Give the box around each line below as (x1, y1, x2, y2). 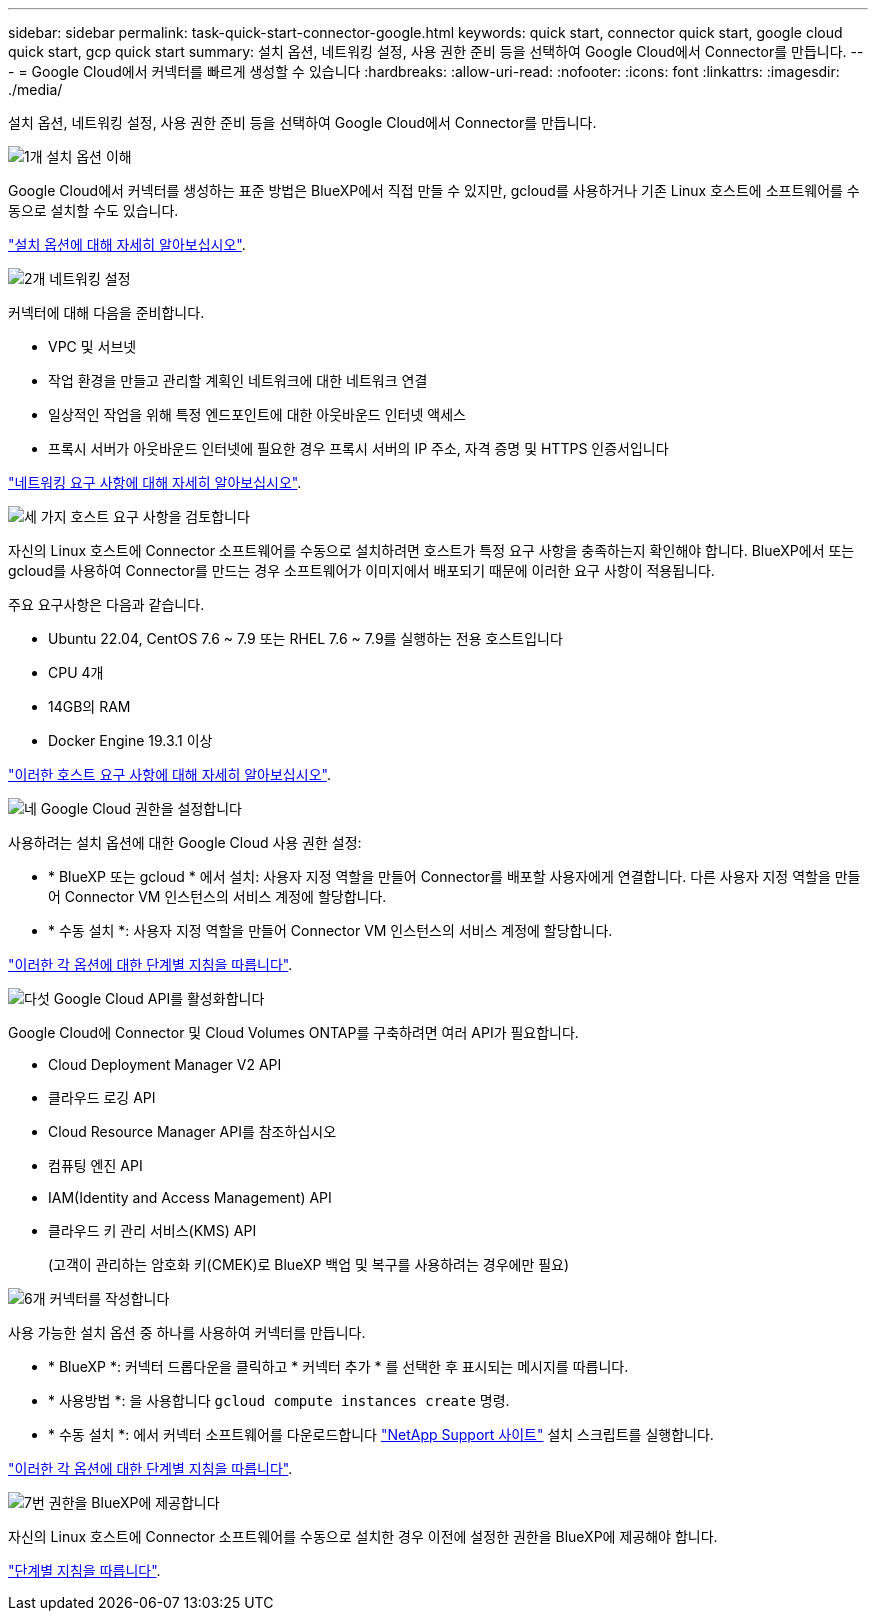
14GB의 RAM (48, 698, 131, 715)
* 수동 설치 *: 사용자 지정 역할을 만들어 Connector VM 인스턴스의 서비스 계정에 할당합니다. (48, 922, 613, 939)
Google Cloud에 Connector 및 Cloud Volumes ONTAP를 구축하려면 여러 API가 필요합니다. (8, 1024, 579, 1041)
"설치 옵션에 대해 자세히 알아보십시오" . (8, 236, 246, 253)
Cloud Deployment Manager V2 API (48, 1056, 282, 1073)
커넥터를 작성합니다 (49, 1290, 170, 1307)
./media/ (8, 81, 63, 98)
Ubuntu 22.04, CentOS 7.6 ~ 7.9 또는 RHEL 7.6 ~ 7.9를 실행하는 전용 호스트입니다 (48, 630, 563, 647)
